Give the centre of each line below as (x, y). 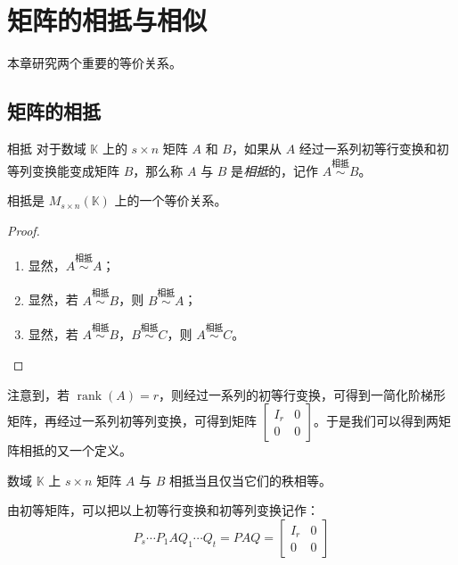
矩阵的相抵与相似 (107, 20)
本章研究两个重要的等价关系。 (94, 63)
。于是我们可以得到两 (376, 421)
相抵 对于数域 (47, 148)
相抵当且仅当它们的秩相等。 (250, 480)
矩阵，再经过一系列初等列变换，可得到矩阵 (132, 421)
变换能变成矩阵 (75, 170)
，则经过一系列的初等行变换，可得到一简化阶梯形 (303, 394)
